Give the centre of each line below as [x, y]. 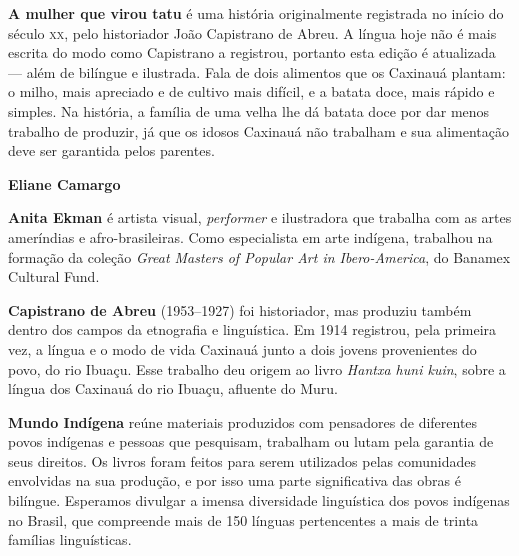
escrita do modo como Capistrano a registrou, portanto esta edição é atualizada [252, 52]
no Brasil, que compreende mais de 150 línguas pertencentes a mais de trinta [243, 519]
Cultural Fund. [54, 276]
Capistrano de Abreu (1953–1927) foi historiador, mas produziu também [240, 309]
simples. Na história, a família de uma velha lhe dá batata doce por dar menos [249, 110]
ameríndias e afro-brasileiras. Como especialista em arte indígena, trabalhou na [250, 236]
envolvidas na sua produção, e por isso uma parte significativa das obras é [234, 480]
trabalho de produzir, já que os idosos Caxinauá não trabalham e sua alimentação [258, 130]
